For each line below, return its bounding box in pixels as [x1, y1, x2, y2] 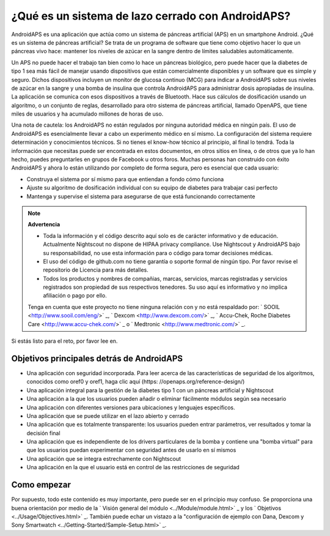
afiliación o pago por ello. [43, 292, 107, 299]
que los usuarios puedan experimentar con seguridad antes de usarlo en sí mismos [26, 447, 237, 454]
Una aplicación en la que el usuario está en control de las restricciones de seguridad [26, 464, 240, 471]
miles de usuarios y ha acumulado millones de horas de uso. [11, 110, 164, 117]
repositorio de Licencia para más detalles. [43, 266, 149, 274]
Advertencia [28, 221, 61, 228]
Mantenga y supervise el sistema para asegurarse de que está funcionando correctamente [26, 193, 255, 200]
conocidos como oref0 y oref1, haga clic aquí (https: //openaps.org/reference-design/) [26, 378, 245, 385]
